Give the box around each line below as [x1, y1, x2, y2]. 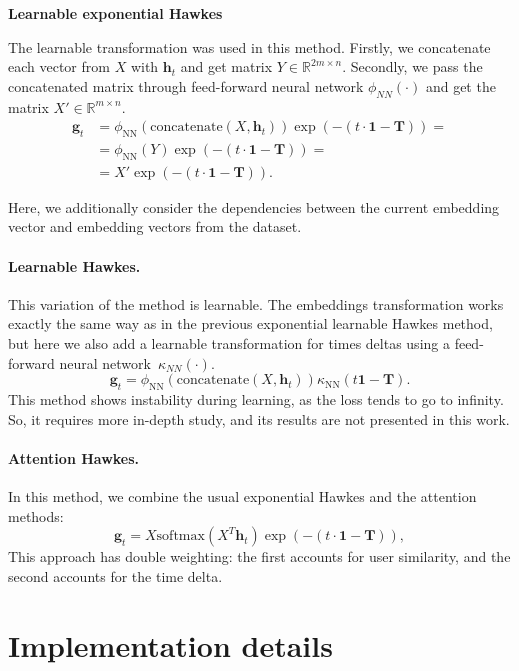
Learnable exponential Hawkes [8, 3, 223, 23]
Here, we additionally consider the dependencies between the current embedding [8, 196, 500, 217]
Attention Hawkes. [8, 447, 140, 468]
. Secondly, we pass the [342, 56, 483, 77]
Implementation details [8, 624, 333, 665]
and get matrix [180, 56, 273, 77]
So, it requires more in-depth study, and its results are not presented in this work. [8, 408, 510, 429]
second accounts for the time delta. [8, 565, 223, 586]
